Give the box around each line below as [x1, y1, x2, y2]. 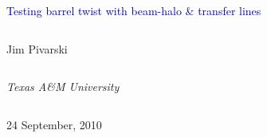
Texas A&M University [6, 78, 120, 95]
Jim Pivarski [6, 40, 68, 57]
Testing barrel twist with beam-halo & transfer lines [6, 2, 261, 18]
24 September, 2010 [6, 116, 102, 132]
